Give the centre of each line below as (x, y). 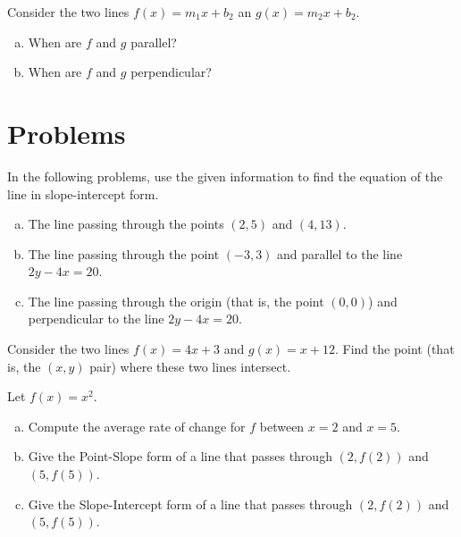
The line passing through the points (126, 224)
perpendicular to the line (96, 319)
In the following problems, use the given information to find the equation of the (225, 176)
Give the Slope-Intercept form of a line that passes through (190, 503)
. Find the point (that (394, 349)
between (282, 426)
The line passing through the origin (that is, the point (176, 301)
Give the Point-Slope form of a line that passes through (180, 456)
